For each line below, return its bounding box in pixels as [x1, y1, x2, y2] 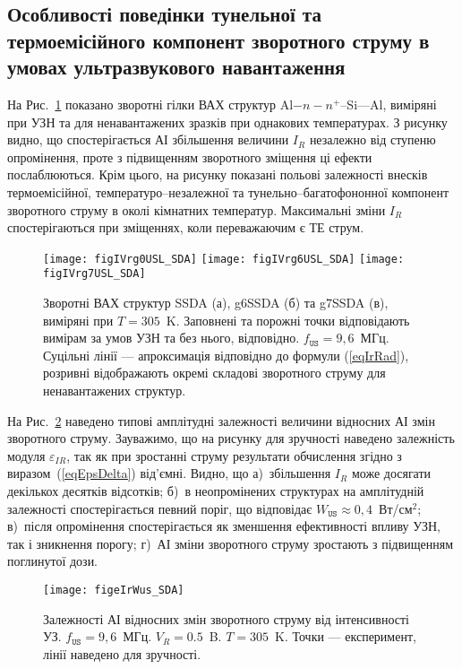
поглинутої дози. [7, 552, 98, 570]
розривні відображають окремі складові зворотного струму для [43, 363, 386, 382]
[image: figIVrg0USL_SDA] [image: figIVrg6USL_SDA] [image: [43, 252, 405, 265]
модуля [7, 446, 46, 465]
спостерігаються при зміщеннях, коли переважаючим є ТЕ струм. [7, 218, 364, 237]
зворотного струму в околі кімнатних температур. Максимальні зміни [7, 200, 386, 219]
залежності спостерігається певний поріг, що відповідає [7, 499, 312, 517]
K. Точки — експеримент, [275, 627, 416, 646]
